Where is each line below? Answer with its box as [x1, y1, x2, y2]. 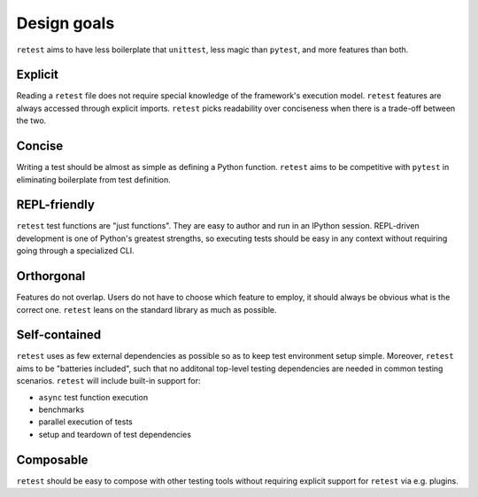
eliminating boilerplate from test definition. [16, 174, 172, 185]
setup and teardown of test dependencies [38, 429, 192, 439]
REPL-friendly [16, 198, 95, 213]
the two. [16, 115, 47, 126]
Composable [16, 452, 89, 467]
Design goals [16, 13, 115, 33]
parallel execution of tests [38, 416, 133, 427]
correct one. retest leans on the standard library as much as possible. [16, 304, 277, 315]
